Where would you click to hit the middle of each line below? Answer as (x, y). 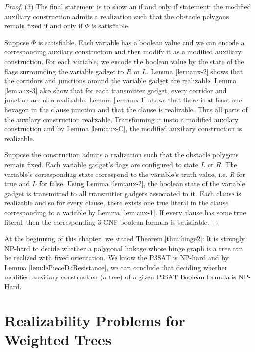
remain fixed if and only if (44, 26)
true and (17, 184)
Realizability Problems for (95, 320)
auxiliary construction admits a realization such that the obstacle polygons (117, 16)
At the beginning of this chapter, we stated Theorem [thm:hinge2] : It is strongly (125, 239)
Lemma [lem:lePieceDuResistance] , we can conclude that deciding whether (116, 267)
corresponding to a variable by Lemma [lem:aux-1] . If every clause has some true (125, 212)
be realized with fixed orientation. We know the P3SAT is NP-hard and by (116, 258)
